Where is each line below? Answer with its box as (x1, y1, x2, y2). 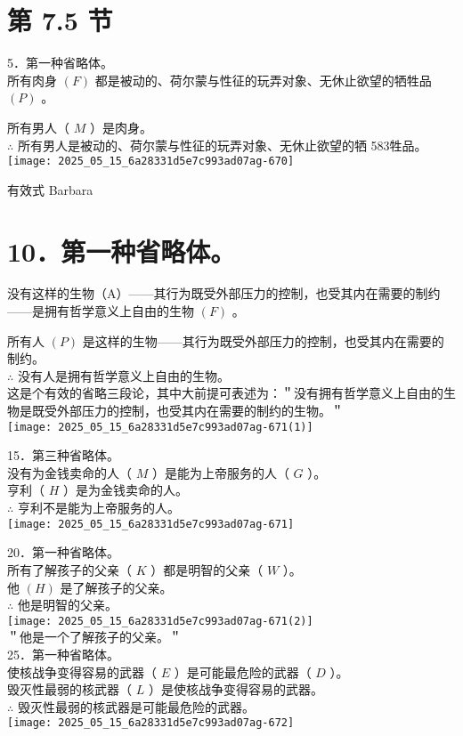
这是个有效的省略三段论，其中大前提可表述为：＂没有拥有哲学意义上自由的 (7, 384, 443, 402)
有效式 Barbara (7, 180, 93, 198)
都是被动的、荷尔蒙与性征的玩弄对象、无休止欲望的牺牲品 (94, 70, 432, 89)
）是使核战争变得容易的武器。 (148, 680, 323, 699)
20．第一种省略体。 (7, 543, 119, 562)
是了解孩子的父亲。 (60, 578, 173, 596)
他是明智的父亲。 (17, 595, 118, 614)
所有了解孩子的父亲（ (7, 560, 132, 578)
